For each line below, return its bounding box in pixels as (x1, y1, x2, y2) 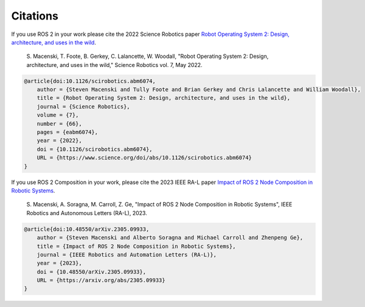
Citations (11, 9, 59, 23)
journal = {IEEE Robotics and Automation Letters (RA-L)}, (36, 251, 217, 258)
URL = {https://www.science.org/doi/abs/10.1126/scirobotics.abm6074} (36, 154, 252, 161)
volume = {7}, (36, 111, 79, 119)
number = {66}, (36, 120, 82, 127)
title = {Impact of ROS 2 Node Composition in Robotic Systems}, (36, 242, 236, 250)
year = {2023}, (36, 259, 82, 267)
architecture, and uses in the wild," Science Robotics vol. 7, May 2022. (26, 61, 203, 68)
